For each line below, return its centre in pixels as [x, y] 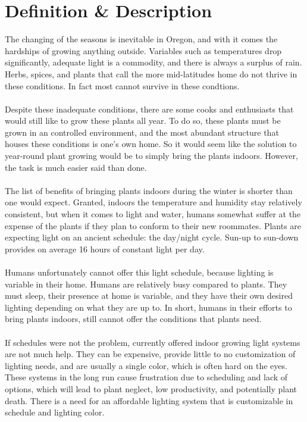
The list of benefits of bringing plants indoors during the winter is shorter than [149, 190]
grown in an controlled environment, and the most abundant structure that [142, 132]
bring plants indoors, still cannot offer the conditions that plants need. [133, 319]
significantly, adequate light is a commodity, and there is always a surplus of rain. [153, 62]
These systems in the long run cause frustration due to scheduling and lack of [146, 377]
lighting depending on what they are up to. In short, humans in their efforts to [148, 307]
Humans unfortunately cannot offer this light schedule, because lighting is [139, 272]
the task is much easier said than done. [76, 167]
